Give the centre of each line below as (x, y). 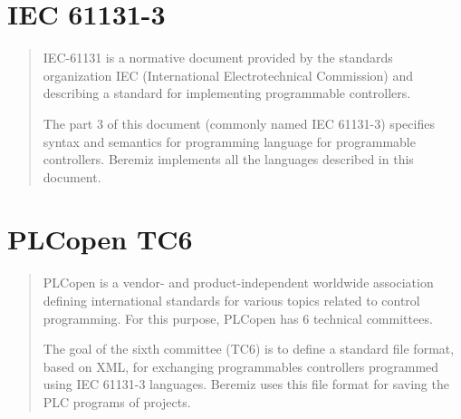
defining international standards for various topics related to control (231, 300)
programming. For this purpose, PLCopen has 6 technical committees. (238, 318)
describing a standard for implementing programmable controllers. (227, 93)
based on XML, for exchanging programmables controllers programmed (241, 366)
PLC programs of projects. (117, 401)
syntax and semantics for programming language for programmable (229, 141)
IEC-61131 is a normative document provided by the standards (218, 58)
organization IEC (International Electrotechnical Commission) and (228, 75)
